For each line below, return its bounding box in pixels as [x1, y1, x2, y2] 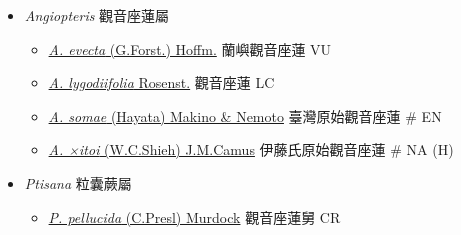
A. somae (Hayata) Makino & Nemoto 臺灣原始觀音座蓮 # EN [48, 105, 442, 126]
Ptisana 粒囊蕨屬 [24, 172, 132, 193]
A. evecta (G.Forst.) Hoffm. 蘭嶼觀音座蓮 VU [48, 38, 332, 59]
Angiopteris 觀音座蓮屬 [24, 5, 170, 25]
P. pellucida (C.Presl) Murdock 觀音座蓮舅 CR [48, 206, 341, 227]
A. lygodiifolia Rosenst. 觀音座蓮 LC [48, 72, 275, 93]
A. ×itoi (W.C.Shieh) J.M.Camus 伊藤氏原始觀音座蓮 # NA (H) [48, 139, 454, 160]
